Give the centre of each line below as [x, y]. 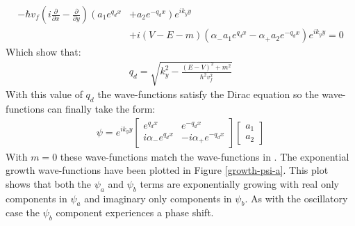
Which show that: [43, 52]
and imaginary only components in [158, 198]
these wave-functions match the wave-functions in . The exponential [205, 156]
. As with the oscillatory [296, 198]
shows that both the [49, 183]
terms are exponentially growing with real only [239, 183]
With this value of [44, 94]
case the [23, 212]
